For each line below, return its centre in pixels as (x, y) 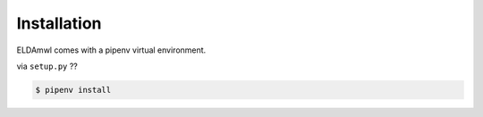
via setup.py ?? (47, 66)
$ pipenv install (73, 90)
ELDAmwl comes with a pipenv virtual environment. (111, 50)
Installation (59, 23)
